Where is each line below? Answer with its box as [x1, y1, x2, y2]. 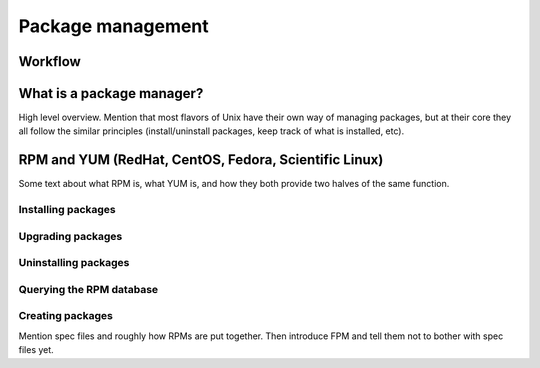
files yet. [18, 344, 54, 356]
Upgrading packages [18, 229, 123, 243]
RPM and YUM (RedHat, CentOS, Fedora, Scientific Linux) [18, 151, 384, 169]
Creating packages [18, 309, 114, 323]
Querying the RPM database [18, 282, 159, 296]
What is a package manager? [18, 85, 204, 102]
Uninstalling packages [18, 256, 130, 270]
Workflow [18, 53, 82, 70]
